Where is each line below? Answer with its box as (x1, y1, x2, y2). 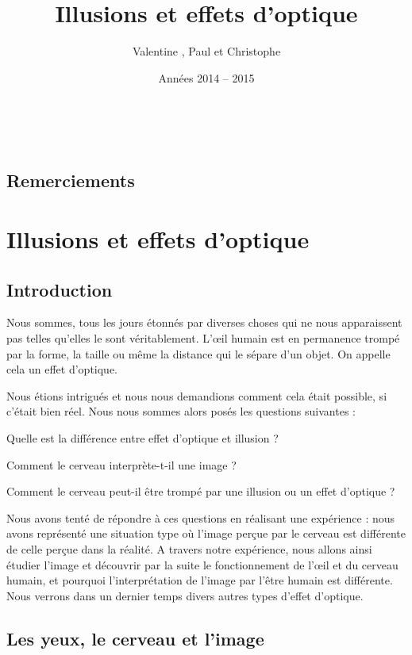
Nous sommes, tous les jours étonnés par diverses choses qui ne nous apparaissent (6, 314, 402, 331)
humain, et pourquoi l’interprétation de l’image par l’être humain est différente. (6, 572, 393, 588)
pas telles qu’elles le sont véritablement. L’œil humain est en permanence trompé (6, 330, 400, 347)
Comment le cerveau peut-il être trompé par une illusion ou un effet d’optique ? (6, 483, 395, 500)
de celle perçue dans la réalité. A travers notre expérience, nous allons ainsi (6, 540, 372, 557)
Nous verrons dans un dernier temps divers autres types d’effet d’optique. (6, 587, 364, 603)
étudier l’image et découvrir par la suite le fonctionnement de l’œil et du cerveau (6, 556, 399, 573)
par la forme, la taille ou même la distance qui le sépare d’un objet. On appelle (6, 345, 391, 362)
